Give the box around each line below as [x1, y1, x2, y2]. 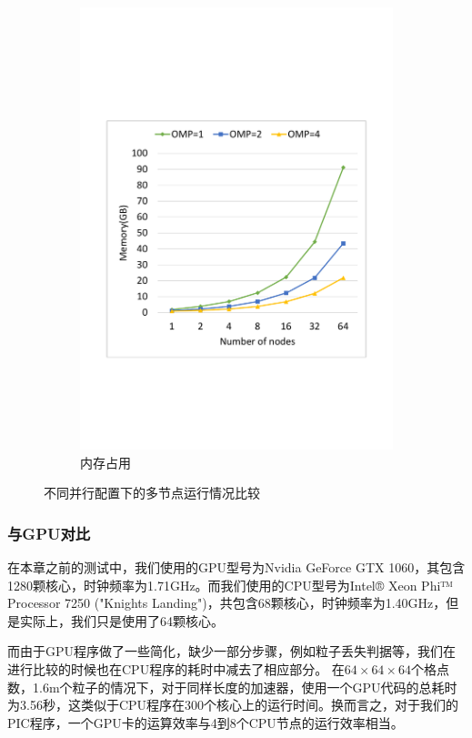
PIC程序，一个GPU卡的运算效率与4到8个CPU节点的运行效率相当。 [7, 713, 404, 732]
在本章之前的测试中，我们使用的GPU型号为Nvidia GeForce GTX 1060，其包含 [7, 558, 466, 577]
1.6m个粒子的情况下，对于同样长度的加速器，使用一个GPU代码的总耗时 [32, 677, 457, 696]
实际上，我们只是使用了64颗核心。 [19, 611, 224, 630]
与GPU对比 [7, 521, 91, 544]
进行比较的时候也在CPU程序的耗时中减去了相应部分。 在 [7, 660, 345, 679]
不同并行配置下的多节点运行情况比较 [44, 483, 260, 502]
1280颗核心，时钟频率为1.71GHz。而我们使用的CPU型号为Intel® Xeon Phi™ [7, 575, 454, 594]
